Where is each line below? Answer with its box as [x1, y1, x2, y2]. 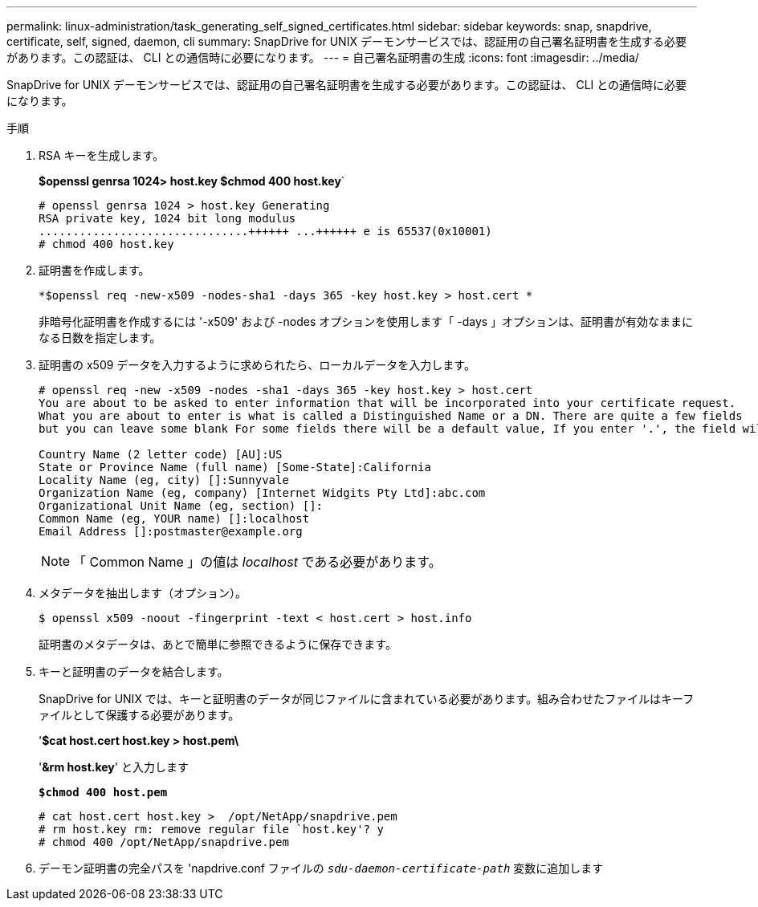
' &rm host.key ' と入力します [39, 760, 189, 774]
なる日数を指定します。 [39, 331, 161, 344]
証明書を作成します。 [39, 263, 150, 277]
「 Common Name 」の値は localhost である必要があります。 [73, 554, 442, 570]
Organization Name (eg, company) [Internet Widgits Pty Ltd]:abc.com [39, 486, 486, 499]
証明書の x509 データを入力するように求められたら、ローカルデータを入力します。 [39, 358, 475, 372]
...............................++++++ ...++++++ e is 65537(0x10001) [39, 225, 492, 238]
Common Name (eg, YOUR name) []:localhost [39, 512, 310, 525]
